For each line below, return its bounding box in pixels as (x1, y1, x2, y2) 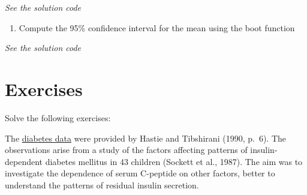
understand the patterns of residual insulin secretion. (5, 178, 199, 191)
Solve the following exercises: (5, 111, 111, 124)
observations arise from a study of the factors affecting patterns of (5, 143, 248, 156)
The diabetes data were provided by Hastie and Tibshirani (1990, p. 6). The (5, 131, 286, 144)
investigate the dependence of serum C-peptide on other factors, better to (5, 167, 275, 179)
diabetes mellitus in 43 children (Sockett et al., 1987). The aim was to (45, 155, 303, 167)
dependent (5, 155, 43, 167)
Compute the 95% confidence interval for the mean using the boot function (19, 21, 295, 34)
